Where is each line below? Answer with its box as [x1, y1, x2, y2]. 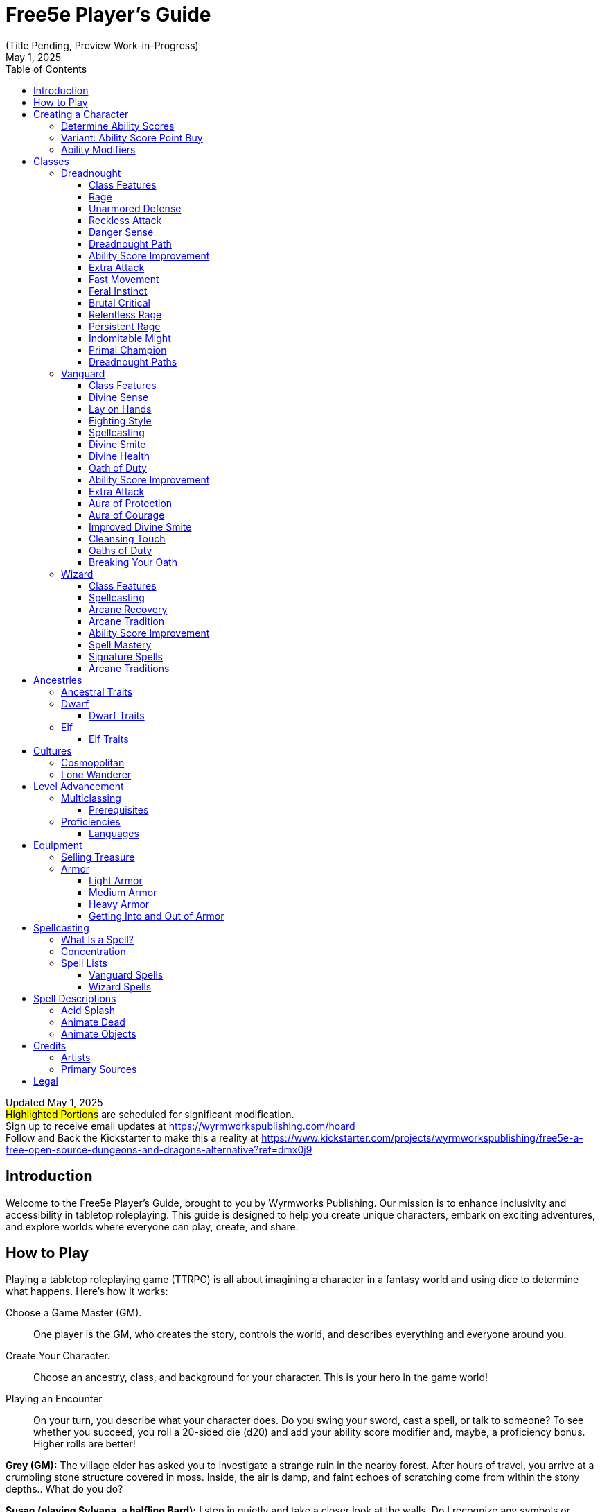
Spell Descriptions [33, 992, 116, 1004]
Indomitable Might [89, 332, 171, 344]
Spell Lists [61, 956, 107, 969]
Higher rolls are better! [33, 1438, 136, 1450]
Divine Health [89, 449, 150, 462]
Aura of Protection [89, 497, 173, 509]
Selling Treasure [61, 850, 135, 863]
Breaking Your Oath [89, 556, 177, 568]
